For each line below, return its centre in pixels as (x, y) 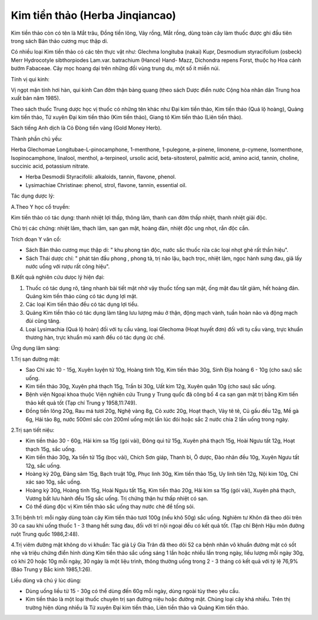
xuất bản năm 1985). (36, 98)
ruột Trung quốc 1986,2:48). (45, 534)
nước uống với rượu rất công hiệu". (68, 266)
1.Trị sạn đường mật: (35, 359)
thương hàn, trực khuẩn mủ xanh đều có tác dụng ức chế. (95, 338)
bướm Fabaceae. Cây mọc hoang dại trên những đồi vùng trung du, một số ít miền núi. (115, 68)
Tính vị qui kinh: (30, 79)
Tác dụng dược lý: (33, 196)
